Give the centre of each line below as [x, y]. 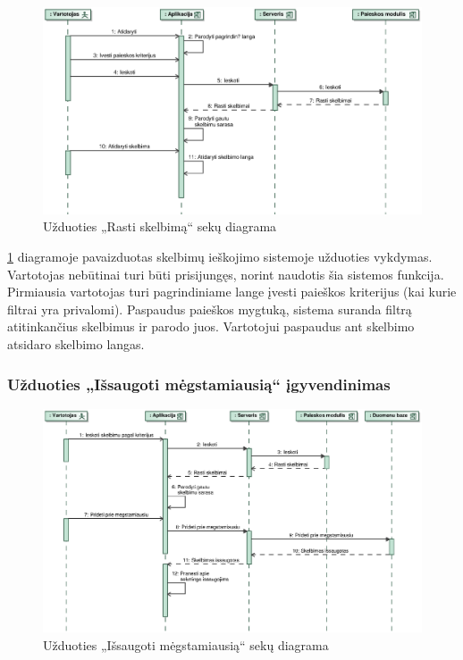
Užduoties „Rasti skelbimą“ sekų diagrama [160, 226]
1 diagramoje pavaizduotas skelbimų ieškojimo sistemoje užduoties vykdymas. [220, 257]
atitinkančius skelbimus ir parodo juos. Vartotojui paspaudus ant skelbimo [211, 326]
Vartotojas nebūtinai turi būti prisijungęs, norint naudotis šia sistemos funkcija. [226, 274]
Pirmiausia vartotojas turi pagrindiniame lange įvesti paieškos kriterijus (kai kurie [232, 292]
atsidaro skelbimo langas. [76, 344]
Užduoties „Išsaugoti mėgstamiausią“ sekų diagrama [186, 644]
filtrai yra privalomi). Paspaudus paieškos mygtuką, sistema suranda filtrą [210, 309]
